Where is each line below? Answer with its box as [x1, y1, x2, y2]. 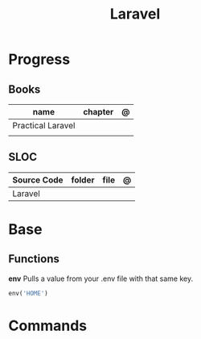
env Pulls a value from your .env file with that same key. [8, 274, 194, 283]
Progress [8, 50, 71, 69]
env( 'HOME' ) [8, 289, 48, 297]
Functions [8, 252, 60, 266]
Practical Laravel [12, 120, 76, 131]
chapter [83, 107, 114, 117]
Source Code [12, 174, 64, 186]
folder [71, 174, 95, 186]
